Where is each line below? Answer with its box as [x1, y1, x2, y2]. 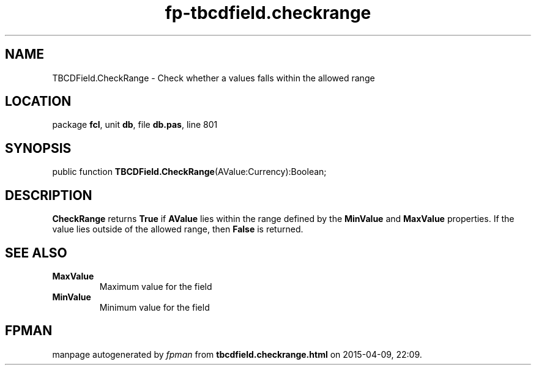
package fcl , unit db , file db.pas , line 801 [52, 119, 218, 130]
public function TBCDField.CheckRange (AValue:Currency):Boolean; [52, 166, 327, 177]
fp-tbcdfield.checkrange [165, 2, 371, 23]
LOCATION [5, 94, 72, 109]
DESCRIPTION [5, 187, 92, 203]
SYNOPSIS [5, 140, 72, 156]
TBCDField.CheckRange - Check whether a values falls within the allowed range [52, 72, 375, 83]
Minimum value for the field [99, 302, 210, 313]
